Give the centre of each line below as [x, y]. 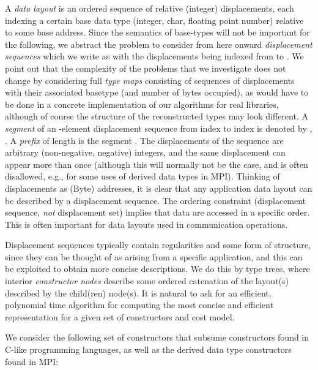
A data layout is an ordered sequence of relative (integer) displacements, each [150, 8]
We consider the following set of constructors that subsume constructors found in [157, 337]
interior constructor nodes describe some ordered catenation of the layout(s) [147, 281]
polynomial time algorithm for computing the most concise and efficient [139, 305]
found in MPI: [31, 361]
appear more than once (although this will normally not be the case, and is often [157, 164]
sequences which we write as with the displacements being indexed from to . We [154, 56]
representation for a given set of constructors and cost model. [120, 316]
